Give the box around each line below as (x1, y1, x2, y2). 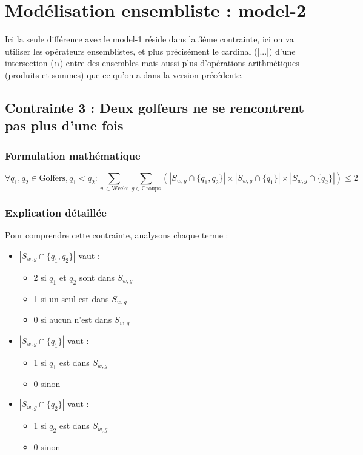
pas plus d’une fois (5, 116, 124, 135)
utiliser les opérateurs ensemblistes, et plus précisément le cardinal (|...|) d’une (5, 44, 296, 57)
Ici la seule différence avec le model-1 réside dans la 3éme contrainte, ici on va (5, 33, 294, 45)
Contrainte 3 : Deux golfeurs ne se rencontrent (5, 98, 304, 116)
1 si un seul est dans (33, 292, 109, 305)
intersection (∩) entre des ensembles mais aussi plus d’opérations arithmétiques (5, 56, 299, 69)
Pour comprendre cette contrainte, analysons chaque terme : (5, 229, 228, 241)
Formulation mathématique (5, 147, 141, 163)
